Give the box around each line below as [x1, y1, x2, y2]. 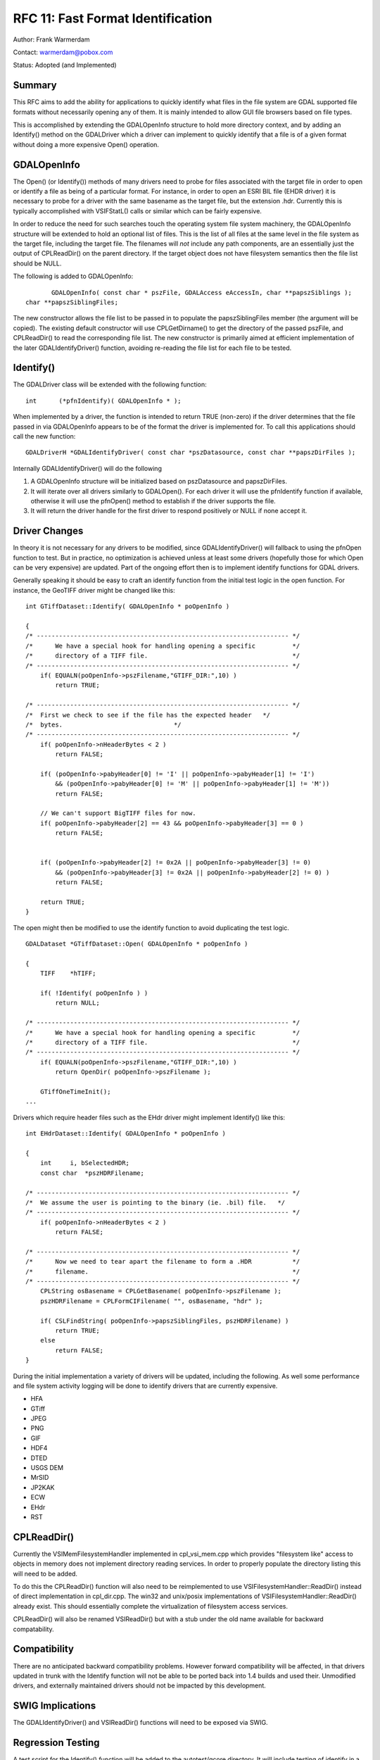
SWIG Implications [13, 1700, 96, 1712]
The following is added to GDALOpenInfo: [13, 272, 134, 281]
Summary [13, 80, 57, 92]
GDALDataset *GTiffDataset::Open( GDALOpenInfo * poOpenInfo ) [25, 940, 248, 948]
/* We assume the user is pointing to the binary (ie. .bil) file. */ [25, 1198, 286, 1207]
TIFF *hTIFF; [39, 969, 96, 978]
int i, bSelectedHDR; [39, 1159, 130, 1167]
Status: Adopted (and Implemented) [13, 61, 117, 70]
